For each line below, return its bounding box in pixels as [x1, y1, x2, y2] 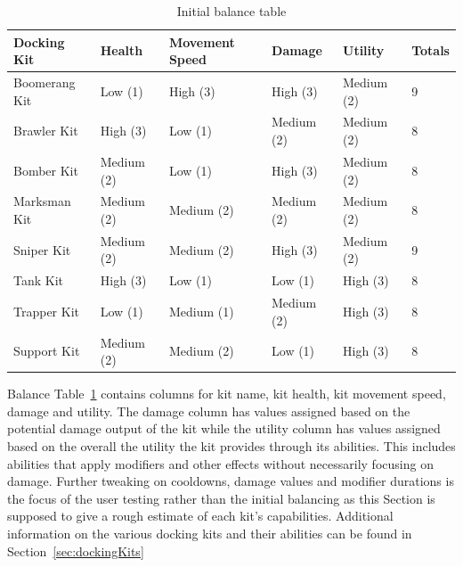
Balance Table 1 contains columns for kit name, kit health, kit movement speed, [7, 384, 446, 403]
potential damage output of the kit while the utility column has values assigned [7, 419, 441, 438]
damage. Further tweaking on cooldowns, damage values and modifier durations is [7, 472, 454, 490]
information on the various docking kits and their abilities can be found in [7, 523, 412, 542]
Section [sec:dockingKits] [7, 541, 144, 560]
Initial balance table [176, 2, 287, 20]
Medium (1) [168, 301, 234, 320]
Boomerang [13, 73, 76, 92]
